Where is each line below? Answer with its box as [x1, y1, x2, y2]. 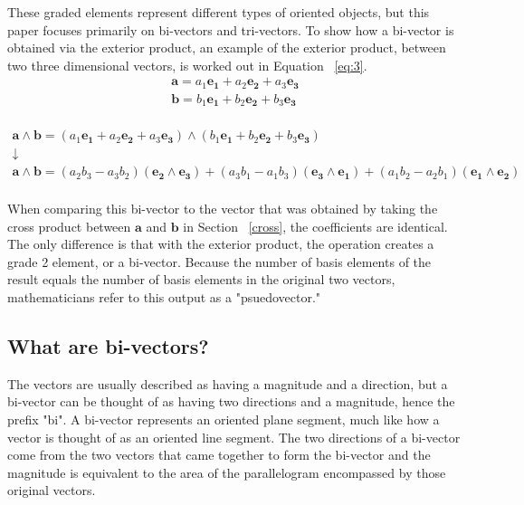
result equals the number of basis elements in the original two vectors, [7, 270, 395, 289]
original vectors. [7, 481, 96, 500]
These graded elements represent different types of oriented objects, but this [7, 3, 430, 21]
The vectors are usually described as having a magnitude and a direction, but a [7, 374, 448, 393]
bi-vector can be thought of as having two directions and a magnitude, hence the [7, 392, 455, 411]
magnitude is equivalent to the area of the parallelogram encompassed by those [7, 462, 446, 481]
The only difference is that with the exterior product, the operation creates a [7, 234, 434, 253]
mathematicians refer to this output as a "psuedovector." [7, 288, 321, 307]
